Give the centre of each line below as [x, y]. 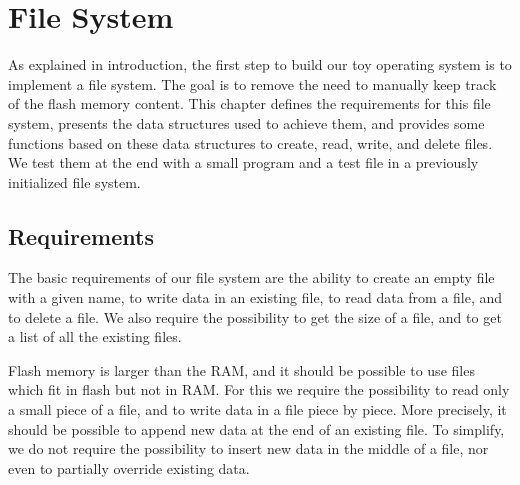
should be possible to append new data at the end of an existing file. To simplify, [256, 428]
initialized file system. [74, 181]
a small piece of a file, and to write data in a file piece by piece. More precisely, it [257, 409]
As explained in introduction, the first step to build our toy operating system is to [260, 64]
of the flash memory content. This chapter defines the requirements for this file [249, 103]
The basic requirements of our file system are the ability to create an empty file [251, 277]
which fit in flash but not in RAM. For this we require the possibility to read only [259, 389]
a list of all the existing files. [95, 336]
